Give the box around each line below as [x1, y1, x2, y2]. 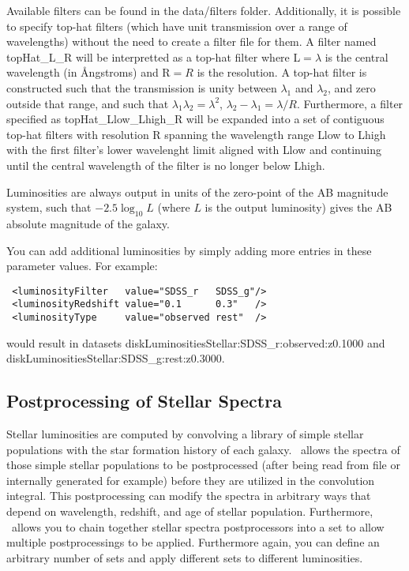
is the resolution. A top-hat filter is [197, 64, 367, 81]
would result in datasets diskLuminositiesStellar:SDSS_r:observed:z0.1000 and [6, 334, 385, 351]
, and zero [328, 79, 376, 96]
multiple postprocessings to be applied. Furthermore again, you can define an [6, 534, 380, 550]
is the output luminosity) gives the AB [204, 199, 392, 216]
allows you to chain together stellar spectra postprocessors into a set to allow [11, 518, 385, 535]
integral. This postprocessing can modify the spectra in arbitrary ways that [6, 487, 371, 504]
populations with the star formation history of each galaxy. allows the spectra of [6, 441, 400, 457]
